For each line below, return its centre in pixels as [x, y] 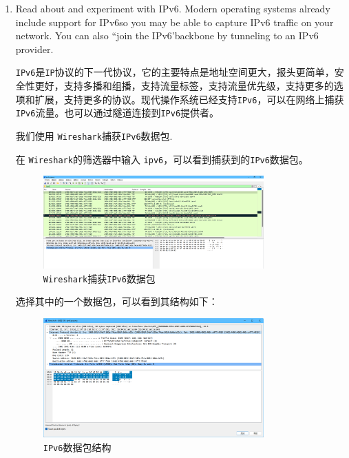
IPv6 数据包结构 [77, 447]
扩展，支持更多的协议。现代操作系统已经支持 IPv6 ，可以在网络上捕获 [189, 99]
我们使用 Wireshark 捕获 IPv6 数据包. [94, 135]
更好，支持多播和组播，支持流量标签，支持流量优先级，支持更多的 [184, 86]
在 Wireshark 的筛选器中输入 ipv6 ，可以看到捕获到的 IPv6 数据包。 [162, 159]
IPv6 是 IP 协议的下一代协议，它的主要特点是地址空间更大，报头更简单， [175, 72]
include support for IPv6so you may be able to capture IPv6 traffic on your [174, 22]
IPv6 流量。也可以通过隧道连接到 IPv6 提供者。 [117, 113]
